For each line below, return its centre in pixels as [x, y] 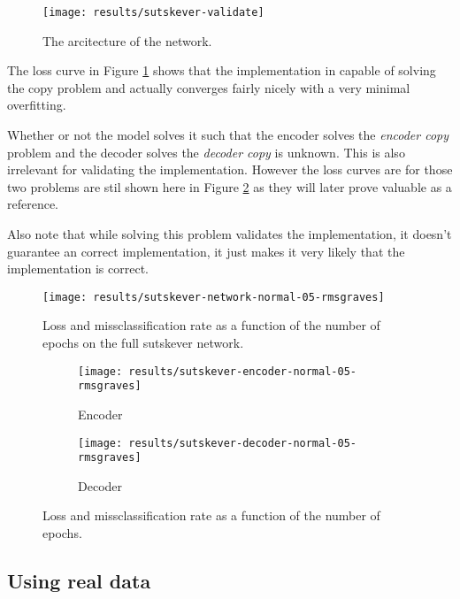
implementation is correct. [78, 269]
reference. [33, 204]
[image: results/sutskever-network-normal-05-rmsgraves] [214, 297]
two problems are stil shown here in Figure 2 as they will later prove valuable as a [230, 186]
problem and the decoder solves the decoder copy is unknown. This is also [206, 152]
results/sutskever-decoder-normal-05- [242, 443]
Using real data [79, 581]
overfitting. [37, 105]
